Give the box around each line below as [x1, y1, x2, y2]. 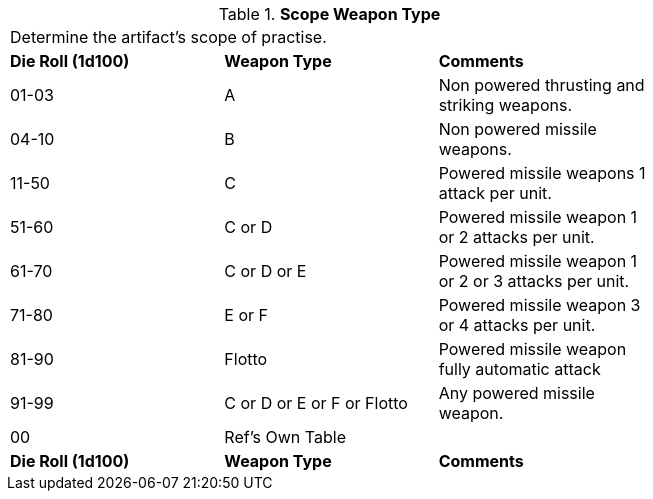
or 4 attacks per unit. [438, 315, 596, 335]
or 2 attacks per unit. [438, 227, 595, 247]
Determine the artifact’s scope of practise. [10, 27, 327, 47]
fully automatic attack [438, 359, 601, 379]
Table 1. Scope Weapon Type [218, 4, 441, 24]
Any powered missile [438, 383, 595, 403]
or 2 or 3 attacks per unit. [438, 271, 630, 291]
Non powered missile [438, 119, 597, 139]
